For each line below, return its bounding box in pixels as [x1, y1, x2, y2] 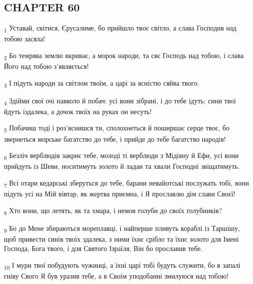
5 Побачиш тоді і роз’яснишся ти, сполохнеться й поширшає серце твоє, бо [4, 123, 229, 134]
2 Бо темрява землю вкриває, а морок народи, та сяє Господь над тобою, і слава [4, 50, 244, 62]
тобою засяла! [4, 33, 45, 44]
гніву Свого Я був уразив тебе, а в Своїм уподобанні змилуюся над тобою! [4, 271, 229, 281]
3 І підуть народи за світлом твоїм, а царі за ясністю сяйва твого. [4, 77, 199, 89]
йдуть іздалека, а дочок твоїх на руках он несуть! [4, 106, 152, 116]
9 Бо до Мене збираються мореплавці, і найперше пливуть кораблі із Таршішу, [4, 222, 240, 234]
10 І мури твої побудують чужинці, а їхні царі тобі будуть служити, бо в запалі [4, 260, 241, 271]
